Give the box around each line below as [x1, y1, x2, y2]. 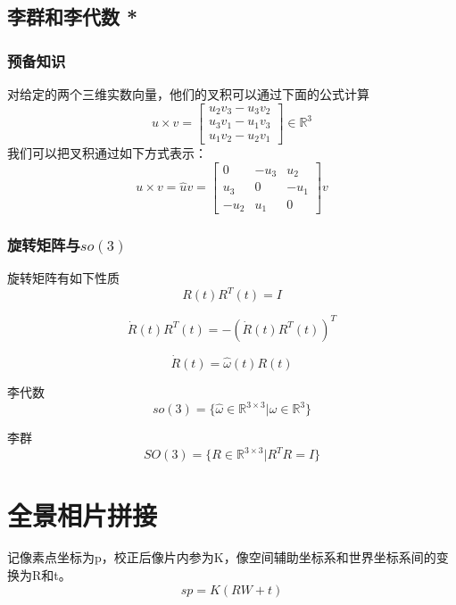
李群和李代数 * [7, 3, 138, 30]
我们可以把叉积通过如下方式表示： [7, 144, 207, 162]
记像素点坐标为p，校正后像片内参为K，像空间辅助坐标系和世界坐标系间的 [7, 548, 436, 567]
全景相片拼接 [7, 496, 158, 533]
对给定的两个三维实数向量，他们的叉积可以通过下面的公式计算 [7, 85, 369, 103]
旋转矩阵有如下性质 [7, 269, 120, 287]
